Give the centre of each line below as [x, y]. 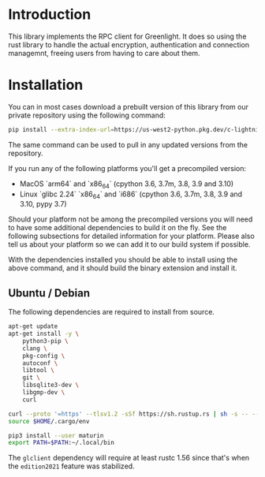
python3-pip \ [45, 341]
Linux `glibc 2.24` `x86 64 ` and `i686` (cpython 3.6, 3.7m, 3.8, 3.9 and [131, 195]
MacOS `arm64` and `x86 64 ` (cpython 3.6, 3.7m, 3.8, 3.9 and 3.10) [127, 184]
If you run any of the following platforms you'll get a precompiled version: [127, 168]
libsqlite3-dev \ [51, 385]
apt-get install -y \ [44, 334]
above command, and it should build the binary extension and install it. [123, 268]
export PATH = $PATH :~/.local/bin [61, 443]
